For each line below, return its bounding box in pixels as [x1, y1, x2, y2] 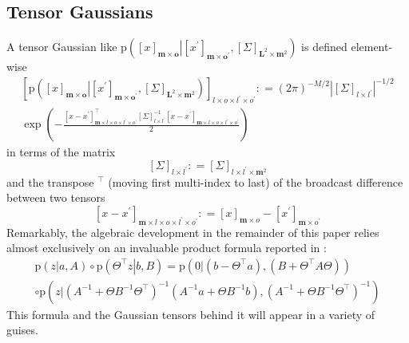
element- [351, 38, 393, 55]
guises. [6, 321, 38, 338]
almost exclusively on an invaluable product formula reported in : [6, 239, 327, 256]
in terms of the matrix [6, 144, 116, 160]
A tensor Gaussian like [6, 38, 117, 55]
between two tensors [6, 189, 105, 206]
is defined [301, 38, 347, 55]
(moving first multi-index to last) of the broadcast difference [108, 173, 403, 190]
